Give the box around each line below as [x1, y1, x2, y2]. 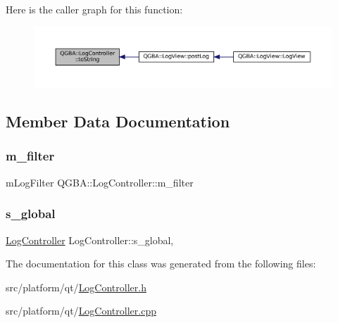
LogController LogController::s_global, [6, 232, 174, 247]
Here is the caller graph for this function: [6, 2, 183, 16]
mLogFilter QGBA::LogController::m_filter [6, 175, 194, 189]
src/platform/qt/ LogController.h [6, 279, 146, 294]
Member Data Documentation [6, 110, 230, 132]
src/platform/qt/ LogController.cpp [6, 303, 156, 318]
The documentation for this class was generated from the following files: [6, 256, 316, 271]
